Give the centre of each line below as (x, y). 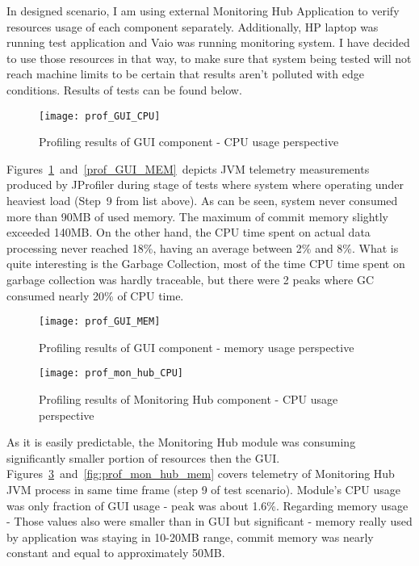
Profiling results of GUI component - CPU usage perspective (189, 142)
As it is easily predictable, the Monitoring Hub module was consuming (181, 442)
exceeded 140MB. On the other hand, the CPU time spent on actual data (189, 232)
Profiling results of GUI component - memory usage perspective (197, 347)
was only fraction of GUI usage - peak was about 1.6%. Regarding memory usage (207, 505)
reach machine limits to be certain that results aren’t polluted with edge (185, 74)
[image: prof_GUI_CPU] (100, 116)
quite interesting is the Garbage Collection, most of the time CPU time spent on (206, 264)
